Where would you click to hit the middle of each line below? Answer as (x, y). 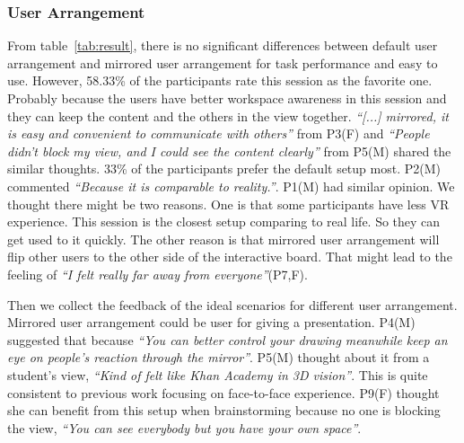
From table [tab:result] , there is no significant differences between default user (223, 45)
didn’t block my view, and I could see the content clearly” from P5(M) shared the (229, 151)
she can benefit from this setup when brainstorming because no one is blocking (224, 410)
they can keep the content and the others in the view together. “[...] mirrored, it (228, 115)
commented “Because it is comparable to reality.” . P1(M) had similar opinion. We (231, 186)
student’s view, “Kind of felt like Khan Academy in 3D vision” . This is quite (218, 374)
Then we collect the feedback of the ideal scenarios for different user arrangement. (232, 304)
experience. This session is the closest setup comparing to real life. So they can (224, 221)
